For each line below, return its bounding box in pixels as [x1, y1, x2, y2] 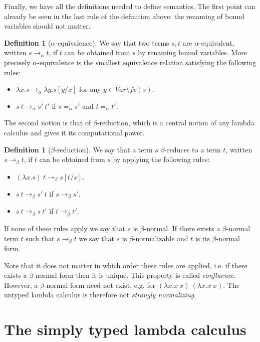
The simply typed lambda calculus [4, 319, 246, 339]
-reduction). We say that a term [55, 144, 153, 154]
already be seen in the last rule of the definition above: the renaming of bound [4, 11, 244, 21]
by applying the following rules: [113, 154, 210, 164]
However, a [4, 279, 38, 290]
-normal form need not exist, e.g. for [44, 279, 156, 290]
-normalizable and [133, 233, 188, 243]
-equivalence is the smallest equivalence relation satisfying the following [37, 57, 256, 67]
